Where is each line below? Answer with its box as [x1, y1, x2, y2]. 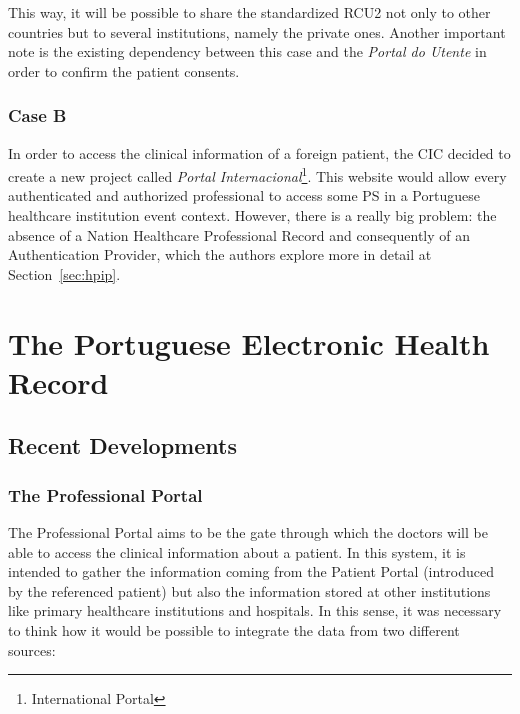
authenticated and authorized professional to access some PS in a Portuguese [8, 185, 480, 206]
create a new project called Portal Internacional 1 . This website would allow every [8, 163, 507, 186]
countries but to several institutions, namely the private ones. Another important [8, 21, 506, 42]
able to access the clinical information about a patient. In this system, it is [8, 541, 466, 562]
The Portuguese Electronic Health [8, 322, 490, 363]
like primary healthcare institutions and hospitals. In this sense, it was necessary [8, 600, 502, 621]
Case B [8, 103, 67, 128]
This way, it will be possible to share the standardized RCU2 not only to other [8, 2, 491, 22]
